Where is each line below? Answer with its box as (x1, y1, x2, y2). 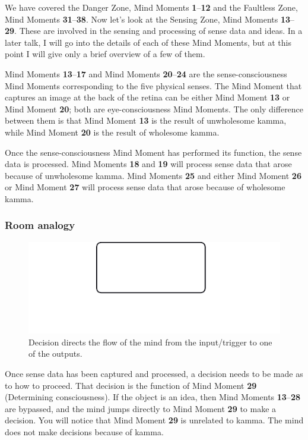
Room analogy (5, 218, 75, 232)
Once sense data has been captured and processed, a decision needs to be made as (5, 367, 303, 380)
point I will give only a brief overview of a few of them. (5, 48, 205, 60)
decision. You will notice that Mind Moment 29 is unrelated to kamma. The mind (5, 414, 304, 426)
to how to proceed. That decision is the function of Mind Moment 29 (5, 379, 257, 391)
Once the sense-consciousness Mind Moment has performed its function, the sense (5, 146, 302, 158)
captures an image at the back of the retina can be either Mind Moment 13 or (5, 91, 290, 103)
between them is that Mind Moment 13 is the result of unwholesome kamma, (5, 114, 287, 127)
